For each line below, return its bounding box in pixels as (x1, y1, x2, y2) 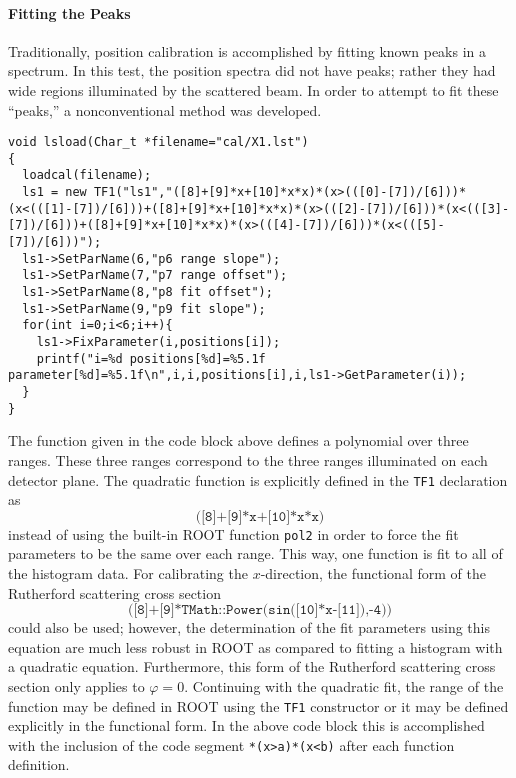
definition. (8, 754, 70, 775)
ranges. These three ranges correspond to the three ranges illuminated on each (8, 449, 488, 470)
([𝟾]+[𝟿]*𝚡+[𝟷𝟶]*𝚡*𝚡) (195, 509, 325, 524)
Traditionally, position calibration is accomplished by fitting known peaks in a (8, 40, 487, 61)
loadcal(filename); (22, 168, 152, 183)
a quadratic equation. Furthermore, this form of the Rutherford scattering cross (8, 656, 496, 677)
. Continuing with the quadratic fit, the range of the (184, 675, 504, 696)
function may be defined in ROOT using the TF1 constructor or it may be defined (8, 695, 509, 716)
